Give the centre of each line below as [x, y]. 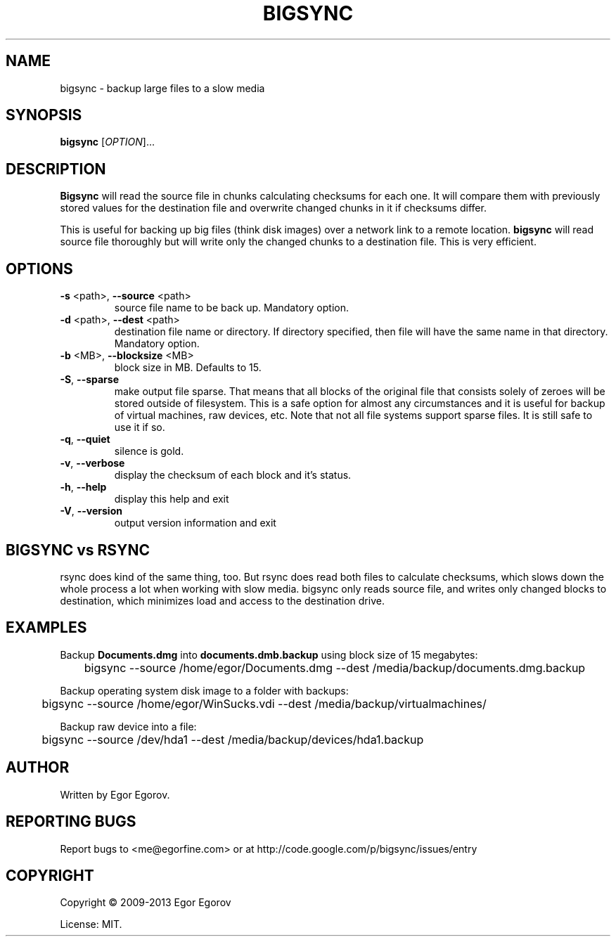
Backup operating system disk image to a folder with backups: [204, 690]
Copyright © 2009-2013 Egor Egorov [146, 903]
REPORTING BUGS [71, 822]
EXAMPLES [46, 628]
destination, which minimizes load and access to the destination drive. [222, 600]
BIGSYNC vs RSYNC [78, 550]
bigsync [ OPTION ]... [108, 142]
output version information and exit [195, 523]
